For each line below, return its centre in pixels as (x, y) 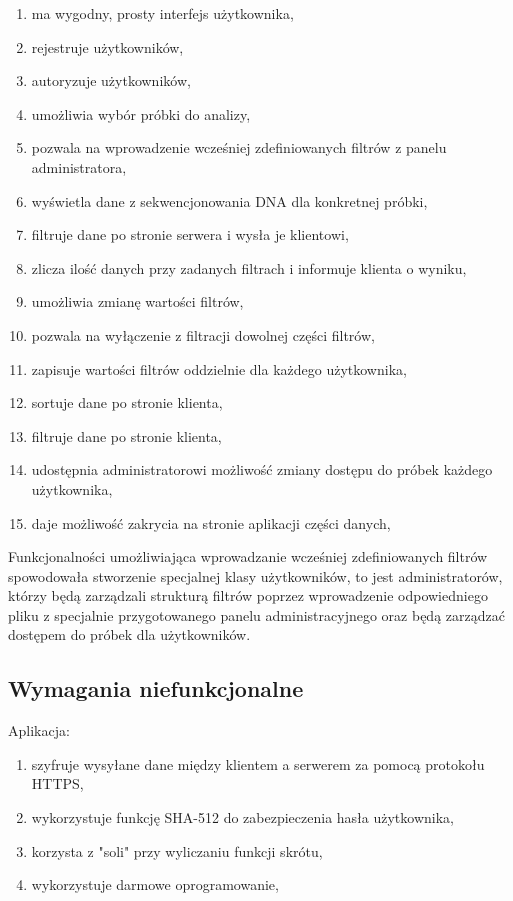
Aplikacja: (39, 730)
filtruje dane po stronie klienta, (126, 435)
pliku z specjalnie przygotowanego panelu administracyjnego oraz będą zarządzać (256, 614)
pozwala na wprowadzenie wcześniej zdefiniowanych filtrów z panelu (239, 147)
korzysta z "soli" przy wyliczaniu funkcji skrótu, (177, 850)
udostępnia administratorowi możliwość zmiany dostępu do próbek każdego (262, 469)
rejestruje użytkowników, (107, 46)
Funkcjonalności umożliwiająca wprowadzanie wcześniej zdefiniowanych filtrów (248, 556)
